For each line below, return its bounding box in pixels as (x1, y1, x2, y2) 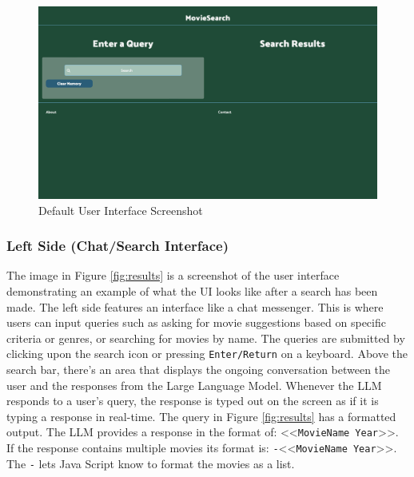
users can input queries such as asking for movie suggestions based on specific (6, 314, 386, 331)
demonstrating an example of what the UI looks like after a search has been (6, 282, 378, 299)
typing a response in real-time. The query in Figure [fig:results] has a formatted (6, 407, 396, 424)
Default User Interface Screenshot (38, 201, 203, 218)
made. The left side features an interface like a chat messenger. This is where (6, 298, 384, 315)
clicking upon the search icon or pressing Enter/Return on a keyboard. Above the (6, 345, 408, 362)
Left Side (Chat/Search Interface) (6, 236, 229, 256)
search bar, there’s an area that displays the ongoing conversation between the (6, 361, 391, 378)
